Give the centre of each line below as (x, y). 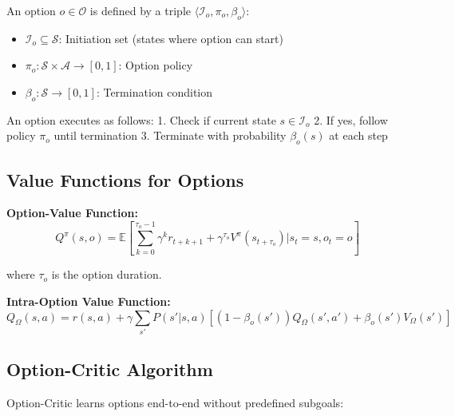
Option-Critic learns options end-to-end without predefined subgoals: (175, 403)
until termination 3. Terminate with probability (170, 135)
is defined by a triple (140, 10)
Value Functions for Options (125, 179)
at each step (358, 135)
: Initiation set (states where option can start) (171, 38)
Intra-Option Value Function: (89, 301)
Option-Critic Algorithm (110, 369)
